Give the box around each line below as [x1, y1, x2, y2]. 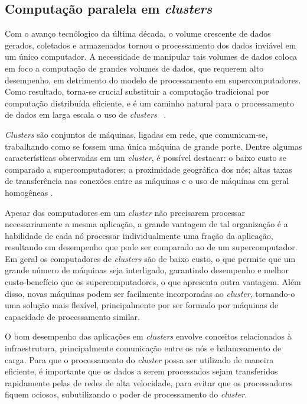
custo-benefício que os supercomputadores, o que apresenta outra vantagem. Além [5, 276, 301, 288]
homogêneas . [5, 186, 53, 198]
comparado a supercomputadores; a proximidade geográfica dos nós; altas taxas [5, 163, 292, 175]
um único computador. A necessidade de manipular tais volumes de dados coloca [5, 50, 298, 63]
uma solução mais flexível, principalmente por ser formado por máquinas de [5, 299, 279, 311]
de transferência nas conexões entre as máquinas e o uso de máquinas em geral [5, 174, 289, 187]
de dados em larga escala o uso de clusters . [5, 108, 166, 121]
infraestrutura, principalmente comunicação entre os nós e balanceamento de [5, 342, 282, 354]
